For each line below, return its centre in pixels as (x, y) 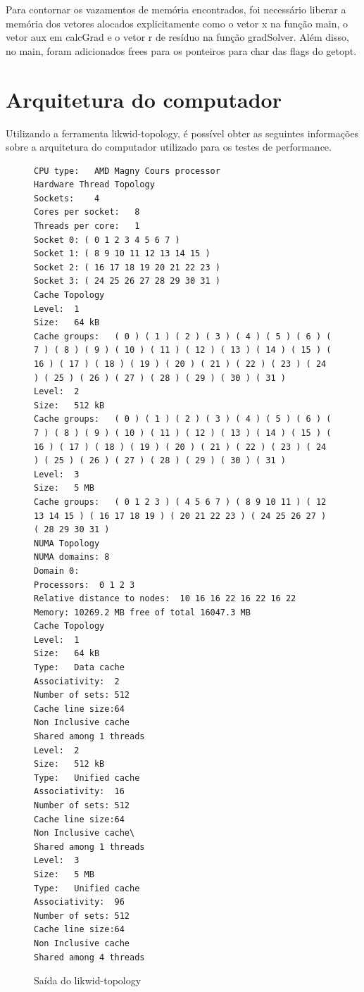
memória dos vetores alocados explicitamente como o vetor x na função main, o (177, 23)
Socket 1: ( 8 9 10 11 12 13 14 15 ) (122, 254)
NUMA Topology (67, 543)
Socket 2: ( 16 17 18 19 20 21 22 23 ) (127, 267)
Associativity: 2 (77, 681)
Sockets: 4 (67, 198)
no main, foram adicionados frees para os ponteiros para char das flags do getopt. (181, 50)
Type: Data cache (79, 668)
